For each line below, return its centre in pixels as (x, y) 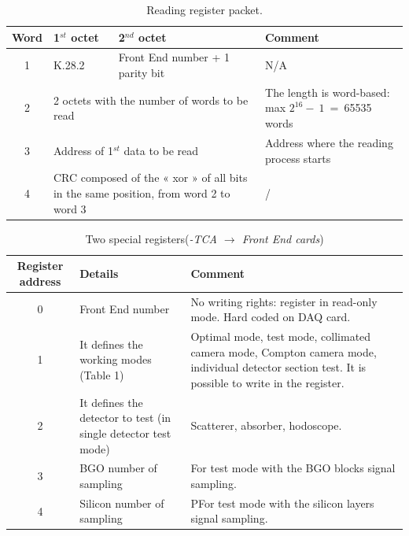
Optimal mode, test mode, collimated (281, 336)
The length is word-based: (328, 92)
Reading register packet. (204, 9)
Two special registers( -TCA (151, 238)
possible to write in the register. (267, 382)
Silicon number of (122, 503)
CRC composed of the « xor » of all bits (150, 177)
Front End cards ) (283, 238)
